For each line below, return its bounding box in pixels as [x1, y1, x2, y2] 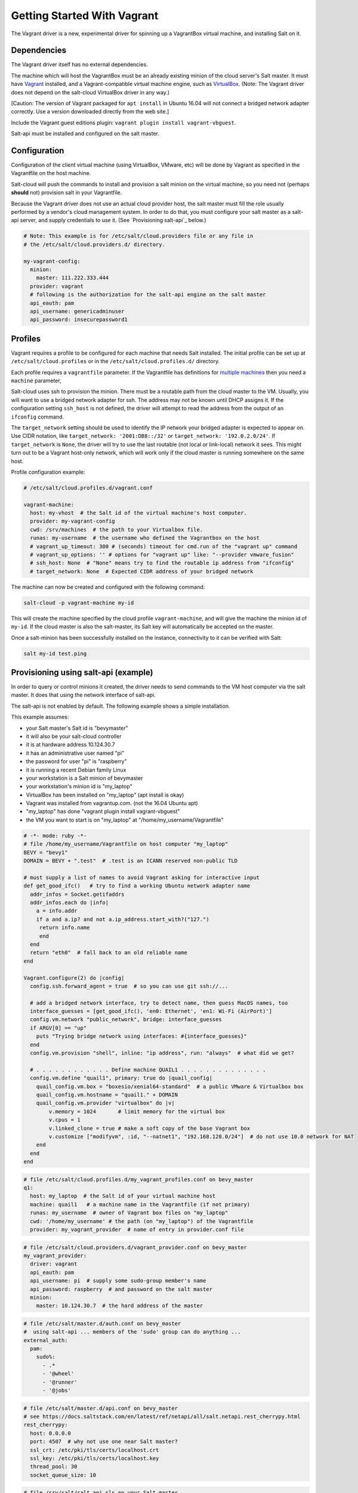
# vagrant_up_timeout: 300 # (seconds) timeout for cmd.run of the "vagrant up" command [30, 543, 298, 549]
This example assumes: [11, 714, 69, 721]
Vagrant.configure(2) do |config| [23, 974, 125, 981]
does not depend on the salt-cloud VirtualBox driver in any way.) [11, 88, 170, 96]
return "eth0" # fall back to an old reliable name [30, 950, 187, 956]
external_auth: [23, 1337, 68, 1344]
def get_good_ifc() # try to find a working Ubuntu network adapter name [23, 883, 251, 889]
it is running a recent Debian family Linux [26, 766, 126, 773]
